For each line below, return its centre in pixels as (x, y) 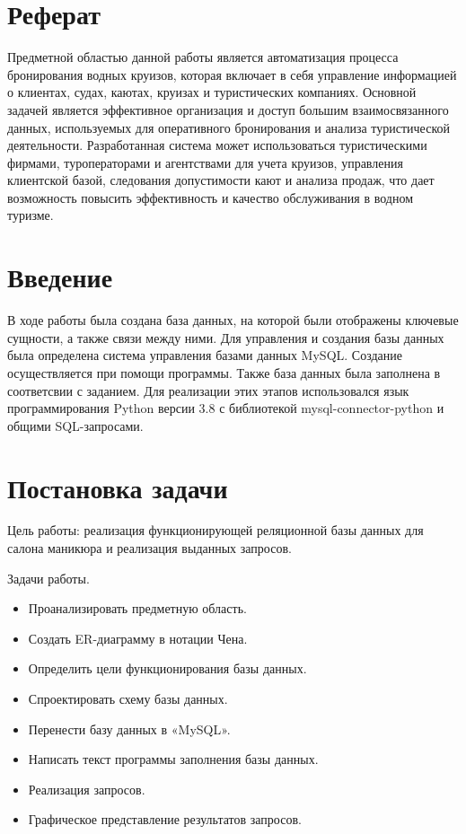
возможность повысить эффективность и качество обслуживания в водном (211, 197)
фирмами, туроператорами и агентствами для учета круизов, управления (205, 162)
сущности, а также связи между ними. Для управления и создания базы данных (226, 337)
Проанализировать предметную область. (137, 608)
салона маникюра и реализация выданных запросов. (149, 548)
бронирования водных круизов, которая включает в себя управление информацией (232, 74)
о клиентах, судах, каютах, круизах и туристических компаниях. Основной (212, 92)
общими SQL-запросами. (75, 425)
